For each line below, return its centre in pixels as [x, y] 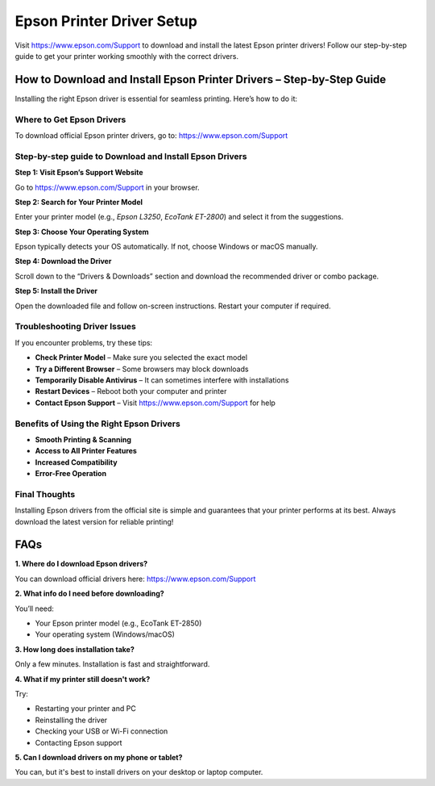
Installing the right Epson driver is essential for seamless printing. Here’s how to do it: [156, 98]
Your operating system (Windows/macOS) [105, 634]
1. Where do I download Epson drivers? [81, 564]
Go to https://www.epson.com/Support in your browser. [108, 187]
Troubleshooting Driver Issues [75, 327]
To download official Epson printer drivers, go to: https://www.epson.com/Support [151, 135]
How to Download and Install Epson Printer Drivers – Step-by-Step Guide [201, 79]
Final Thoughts [45, 494]
